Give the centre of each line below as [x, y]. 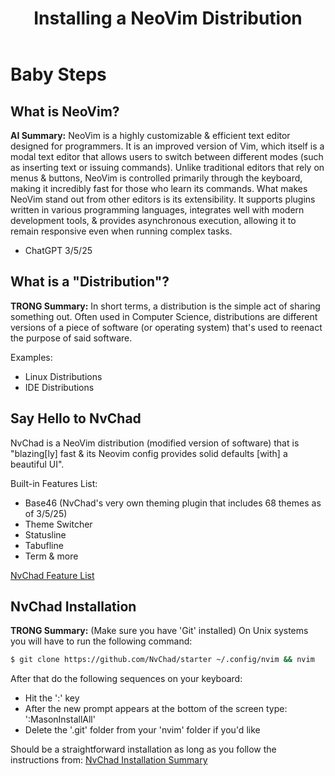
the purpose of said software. [71, 338]
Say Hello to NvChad [76, 418]
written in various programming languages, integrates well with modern [157, 210]
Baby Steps [58, 74]
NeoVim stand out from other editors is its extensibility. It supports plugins [163, 199]
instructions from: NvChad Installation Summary [109, 760]
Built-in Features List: [54, 483]
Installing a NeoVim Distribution [168, 18]
